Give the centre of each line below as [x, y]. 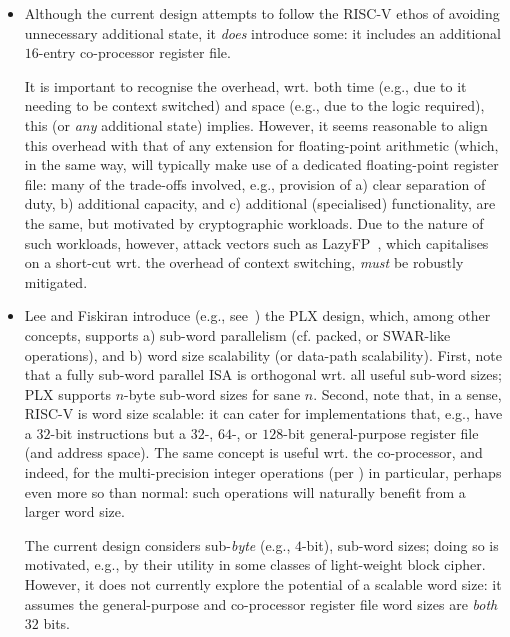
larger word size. [74, 511]
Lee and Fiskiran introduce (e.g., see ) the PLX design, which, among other [257, 315]
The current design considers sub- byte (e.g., [157, 544]
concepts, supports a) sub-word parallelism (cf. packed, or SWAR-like [237, 334]
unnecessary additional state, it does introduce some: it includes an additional [263, 32]
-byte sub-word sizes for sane [212, 393]
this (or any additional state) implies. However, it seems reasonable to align [256, 124]
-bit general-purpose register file [381, 432]
